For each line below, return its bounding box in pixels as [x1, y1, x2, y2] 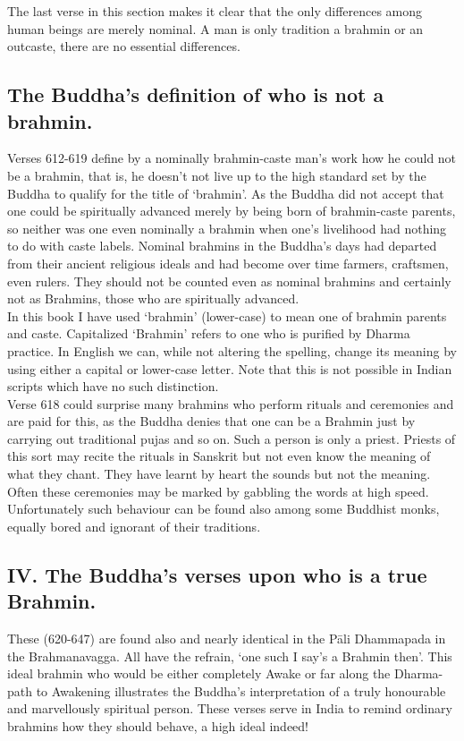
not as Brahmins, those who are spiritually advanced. [7, 289, 299, 308]
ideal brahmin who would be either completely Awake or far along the [7, 664, 391, 683]
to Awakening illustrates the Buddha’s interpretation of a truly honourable [36, 681, 446, 700]
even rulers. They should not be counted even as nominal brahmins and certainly [7, 271, 451, 290]
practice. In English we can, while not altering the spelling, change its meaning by [7, 341, 457, 360]
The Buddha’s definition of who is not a [7, 81, 384, 108]
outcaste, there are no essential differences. [7, 37, 240, 55]
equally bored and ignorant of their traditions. [7, 516, 261, 535]
